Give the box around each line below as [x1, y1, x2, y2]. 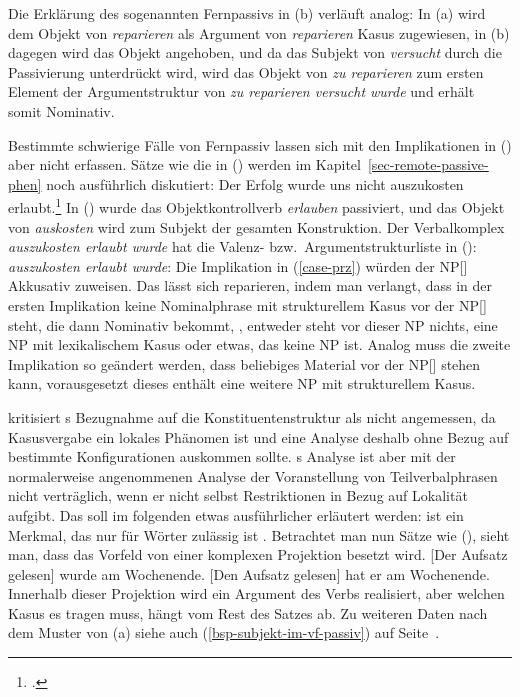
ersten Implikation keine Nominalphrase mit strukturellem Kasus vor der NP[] [8, 294, 487, 315]
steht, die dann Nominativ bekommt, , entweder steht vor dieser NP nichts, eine [8, 314, 498, 335]
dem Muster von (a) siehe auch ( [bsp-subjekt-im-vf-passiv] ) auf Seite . [8, 622, 440, 643]
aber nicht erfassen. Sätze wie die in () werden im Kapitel [8, 154, 361, 175]
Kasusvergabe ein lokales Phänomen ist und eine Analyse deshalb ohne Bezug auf [8, 426, 509, 447]
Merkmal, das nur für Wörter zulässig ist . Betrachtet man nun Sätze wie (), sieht [8, 524, 510, 545]
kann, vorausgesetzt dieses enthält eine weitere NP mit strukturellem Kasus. [8, 373, 476, 394]
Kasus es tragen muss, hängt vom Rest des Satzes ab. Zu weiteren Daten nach [8, 602, 488, 623]
